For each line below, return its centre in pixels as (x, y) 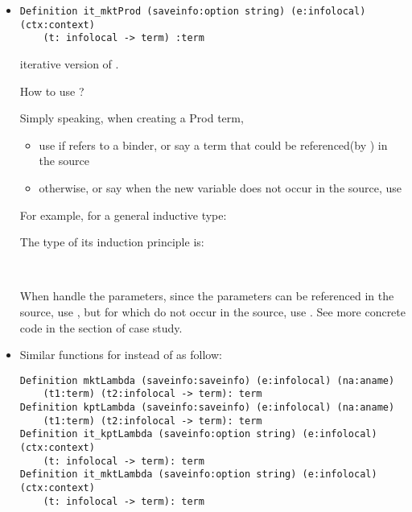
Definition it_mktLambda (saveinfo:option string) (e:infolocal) (198, 475)
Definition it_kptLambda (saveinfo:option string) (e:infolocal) (198, 434)
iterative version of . (69, 63)
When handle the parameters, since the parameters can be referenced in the (207, 296)
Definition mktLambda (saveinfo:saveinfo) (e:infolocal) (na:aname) (207, 380)
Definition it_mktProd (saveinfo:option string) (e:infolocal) (193, 11)
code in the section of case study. (101, 327)
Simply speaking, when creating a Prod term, (132, 118)
